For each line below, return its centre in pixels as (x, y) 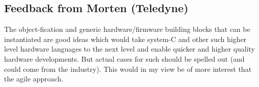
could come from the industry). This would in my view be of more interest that (128, 69)
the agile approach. (34, 79)
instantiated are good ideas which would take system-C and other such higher (125, 39)
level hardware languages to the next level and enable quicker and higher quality (129, 49)
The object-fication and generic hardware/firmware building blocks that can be (127, 29)
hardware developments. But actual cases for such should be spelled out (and (124, 58)
